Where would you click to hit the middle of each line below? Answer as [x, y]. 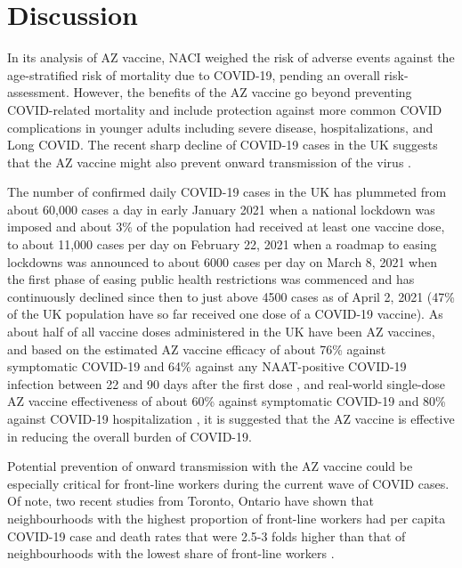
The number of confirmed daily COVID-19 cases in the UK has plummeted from [227, 192]
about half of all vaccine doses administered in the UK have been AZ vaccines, [221, 332]
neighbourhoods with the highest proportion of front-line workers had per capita [227, 518]
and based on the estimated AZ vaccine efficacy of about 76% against [197, 349]
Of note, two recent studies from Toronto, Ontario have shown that [190, 501]
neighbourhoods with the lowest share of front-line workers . [171, 553]
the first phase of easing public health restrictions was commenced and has [211, 279]
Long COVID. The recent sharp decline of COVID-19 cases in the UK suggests [223, 145]
